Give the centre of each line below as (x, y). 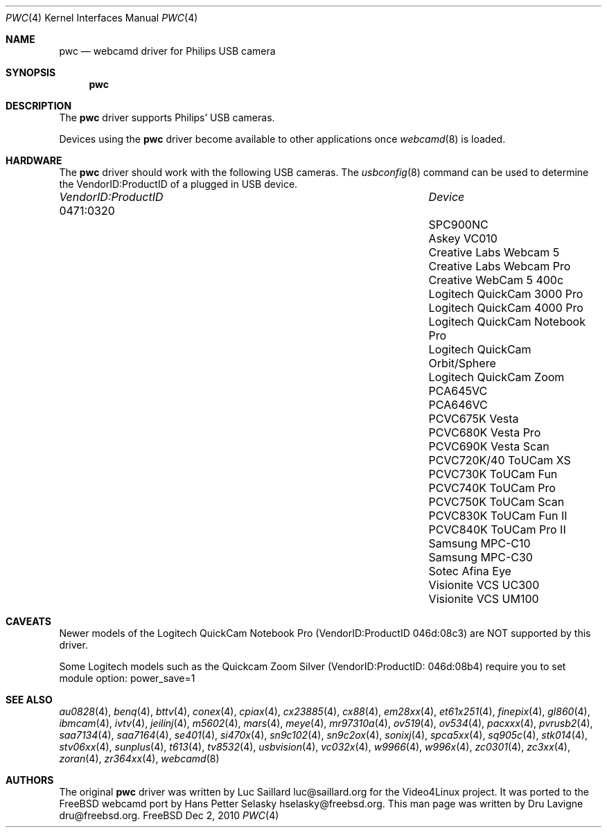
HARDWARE (34, 160)
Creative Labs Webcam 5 (494, 252)
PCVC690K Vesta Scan (489, 446)
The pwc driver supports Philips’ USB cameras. (167, 117)
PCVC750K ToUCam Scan (496, 502)
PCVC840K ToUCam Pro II (497, 529)
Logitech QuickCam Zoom (496, 377)
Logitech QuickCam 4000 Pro (506, 308)
